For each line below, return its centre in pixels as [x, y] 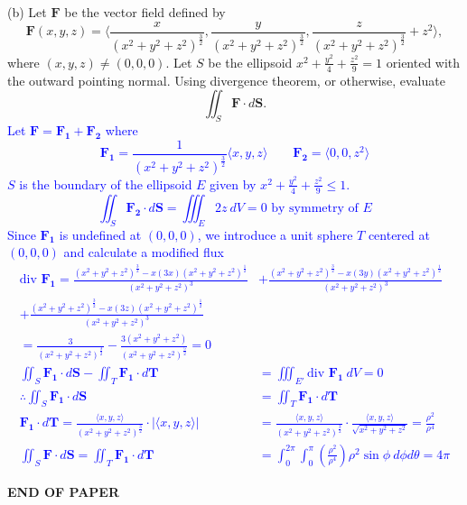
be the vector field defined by [145, 12]
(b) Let [27, 12]
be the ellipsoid [250, 62]
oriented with [423, 62]
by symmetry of [315, 208]
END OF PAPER [63, 491]
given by [233, 184]
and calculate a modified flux [144, 252]
